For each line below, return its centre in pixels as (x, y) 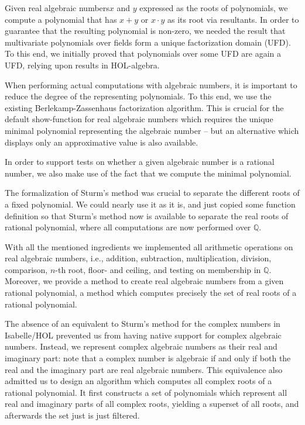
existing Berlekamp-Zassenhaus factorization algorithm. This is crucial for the (144, 107)
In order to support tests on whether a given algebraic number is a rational (140, 162)
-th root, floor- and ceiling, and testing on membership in (158, 269)
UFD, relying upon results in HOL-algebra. (82, 65)
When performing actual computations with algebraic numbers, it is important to (151, 84)
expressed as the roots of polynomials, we (214, 8)
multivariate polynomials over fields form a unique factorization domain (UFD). (148, 42)
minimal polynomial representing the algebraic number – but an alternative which (152, 130)
